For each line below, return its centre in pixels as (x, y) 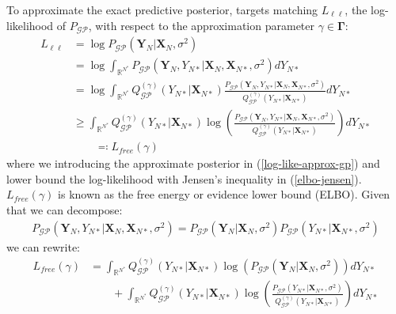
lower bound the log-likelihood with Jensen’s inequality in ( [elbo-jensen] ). (184, 178)
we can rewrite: (44, 246)
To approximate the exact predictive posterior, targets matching (162, 9)
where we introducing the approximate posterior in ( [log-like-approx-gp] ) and (193, 163)
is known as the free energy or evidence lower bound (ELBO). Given (224, 194)
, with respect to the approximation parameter (202, 25)
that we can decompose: (65, 209)
